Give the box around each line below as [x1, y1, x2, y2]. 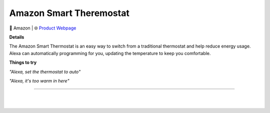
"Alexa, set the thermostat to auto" [9, 68, 81, 74]
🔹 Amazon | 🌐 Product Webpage [9, 25, 76, 31]
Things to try [9, 59, 37, 65]
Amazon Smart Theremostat [9, 7, 129, 18]
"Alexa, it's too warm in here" [9, 77, 69, 83]
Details [9, 34, 24, 40]
